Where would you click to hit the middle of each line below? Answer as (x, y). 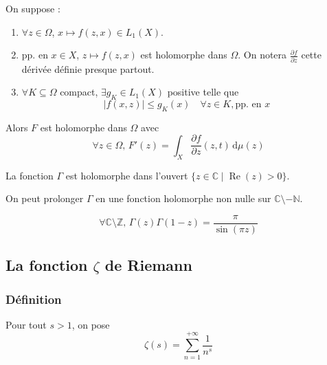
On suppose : (33, 8)
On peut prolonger (45, 198)
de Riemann (148, 265)
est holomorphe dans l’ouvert (127, 175)
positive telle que (203, 92)
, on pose (91, 324)
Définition (34, 299)
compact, (79, 92)
